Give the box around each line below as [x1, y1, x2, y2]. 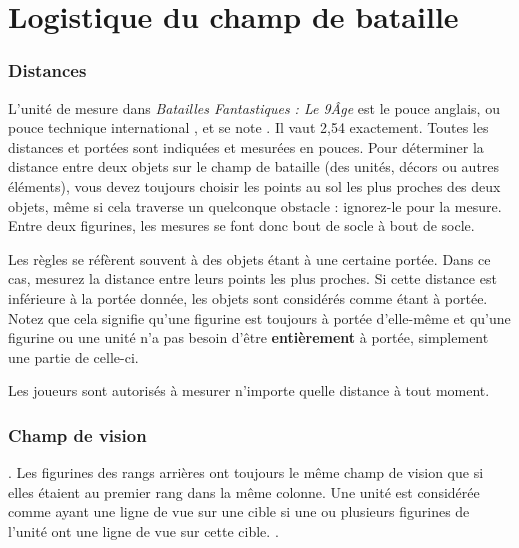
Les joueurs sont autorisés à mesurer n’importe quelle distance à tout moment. [8, 380, 490, 401]
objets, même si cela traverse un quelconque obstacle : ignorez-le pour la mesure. [8, 195, 502, 216]
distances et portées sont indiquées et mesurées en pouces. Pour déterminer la [8, 136, 484, 157]
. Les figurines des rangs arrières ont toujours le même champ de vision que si [8, 462, 484, 483]
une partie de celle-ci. [8, 346, 139, 367]
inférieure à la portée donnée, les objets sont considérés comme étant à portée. [8, 287, 488, 308]
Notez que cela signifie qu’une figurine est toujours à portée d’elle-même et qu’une [8, 307, 511, 328]
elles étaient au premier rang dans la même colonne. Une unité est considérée [8, 481, 480, 502]
